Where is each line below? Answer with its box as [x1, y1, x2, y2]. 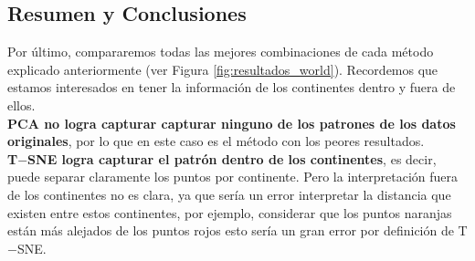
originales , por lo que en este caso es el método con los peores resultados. [7, 131, 425, 151]
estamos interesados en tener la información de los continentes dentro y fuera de [7, 78, 456, 97]
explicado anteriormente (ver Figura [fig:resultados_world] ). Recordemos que [7, 59, 438, 78]
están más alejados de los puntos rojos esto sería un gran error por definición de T [7, 221, 468, 240]
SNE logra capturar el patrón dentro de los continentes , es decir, [27, 149, 437, 168]
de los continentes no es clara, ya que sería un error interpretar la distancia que [7, 184, 451, 204]
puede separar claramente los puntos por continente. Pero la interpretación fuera [7, 167, 459, 186]
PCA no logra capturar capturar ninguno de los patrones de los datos [7, 113, 456, 132]
